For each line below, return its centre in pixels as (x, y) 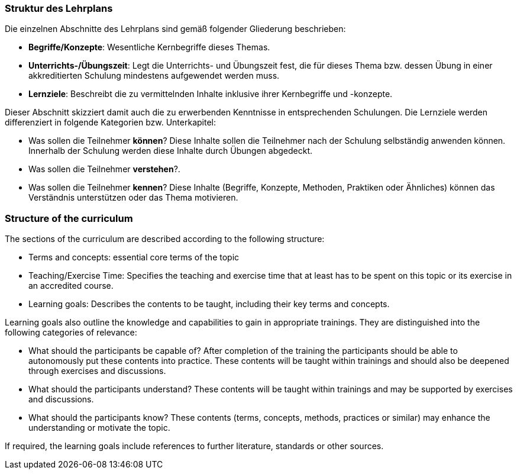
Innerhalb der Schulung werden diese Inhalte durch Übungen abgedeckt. (171, 151)
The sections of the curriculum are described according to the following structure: (165, 239)
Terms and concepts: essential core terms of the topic (134, 257)
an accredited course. (71, 286)
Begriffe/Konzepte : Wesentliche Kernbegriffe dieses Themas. (149, 47)
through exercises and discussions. (97, 371)
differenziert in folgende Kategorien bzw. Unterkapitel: (110, 122)
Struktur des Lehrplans (59, 8)
